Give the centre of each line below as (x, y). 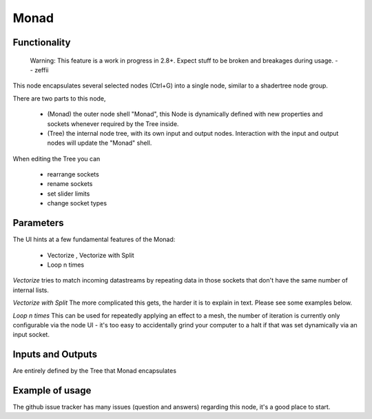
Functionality (42, 42)
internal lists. (31, 290)
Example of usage (52, 390)
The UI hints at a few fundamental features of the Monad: (94, 239)
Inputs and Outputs (55, 355)
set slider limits (69, 194)
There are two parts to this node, (59, 98)
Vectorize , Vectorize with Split (91, 255)
